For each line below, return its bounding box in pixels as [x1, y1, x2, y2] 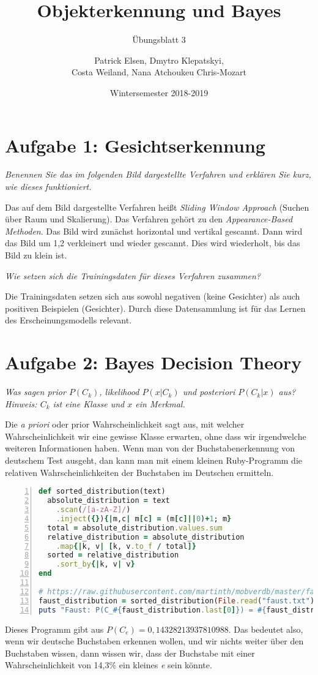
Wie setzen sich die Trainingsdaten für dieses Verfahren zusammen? [5, 269, 261, 282]
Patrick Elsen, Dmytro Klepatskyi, [94, 53, 224, 66]
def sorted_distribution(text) [39, 487, 166, 496]
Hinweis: [5, 397, 37, 410]
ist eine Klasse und [53, 397, 125, 410]
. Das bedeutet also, [228, 622, 303, 635]
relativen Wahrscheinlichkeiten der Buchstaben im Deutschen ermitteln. [5, 466, 274, 478]
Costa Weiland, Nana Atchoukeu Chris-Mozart [71, 66, 247, 78]
